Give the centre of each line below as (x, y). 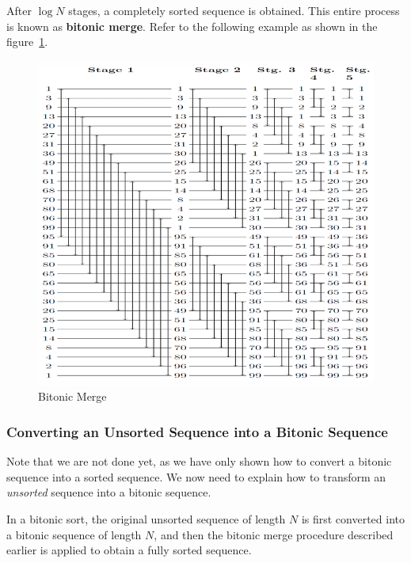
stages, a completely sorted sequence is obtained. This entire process (234, 10)
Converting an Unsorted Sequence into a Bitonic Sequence (197, 431)
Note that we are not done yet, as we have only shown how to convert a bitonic (199, 461)
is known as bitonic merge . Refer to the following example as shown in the (192, 26)
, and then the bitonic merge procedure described (274, 534)
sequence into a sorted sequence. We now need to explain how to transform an (196, 476)
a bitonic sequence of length (74, 534)
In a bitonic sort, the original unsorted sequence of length (146, 519)
